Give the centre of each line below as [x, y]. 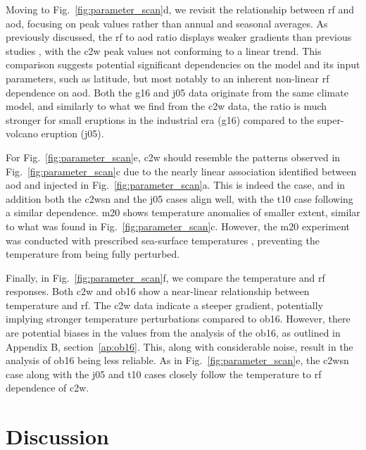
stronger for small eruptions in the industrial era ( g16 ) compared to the [160, 119]
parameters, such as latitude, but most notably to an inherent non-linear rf [168, 78]
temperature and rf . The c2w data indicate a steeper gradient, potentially [165, 305]
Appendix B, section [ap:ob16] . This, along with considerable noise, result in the [179, 346]
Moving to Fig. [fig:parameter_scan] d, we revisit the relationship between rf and [180, 9]
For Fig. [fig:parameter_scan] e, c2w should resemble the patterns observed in [173, 157]
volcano [22, 133]
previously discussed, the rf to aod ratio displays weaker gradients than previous [179, 37]
